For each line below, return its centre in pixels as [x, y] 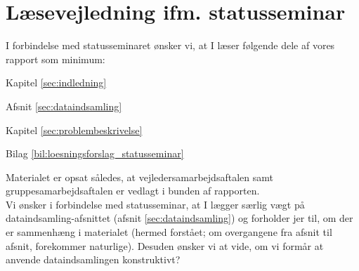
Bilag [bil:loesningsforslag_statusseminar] [95, 153]
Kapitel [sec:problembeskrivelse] [74, 130]
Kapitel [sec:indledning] [56, 82]
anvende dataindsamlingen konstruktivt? [93, 259]
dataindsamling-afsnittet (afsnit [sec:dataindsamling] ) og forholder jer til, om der [179, 218]
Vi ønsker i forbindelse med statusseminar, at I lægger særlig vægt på [155, 204]
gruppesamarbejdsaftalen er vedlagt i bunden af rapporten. [133, 191]
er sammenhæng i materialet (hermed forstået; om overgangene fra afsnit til [169, 232]
